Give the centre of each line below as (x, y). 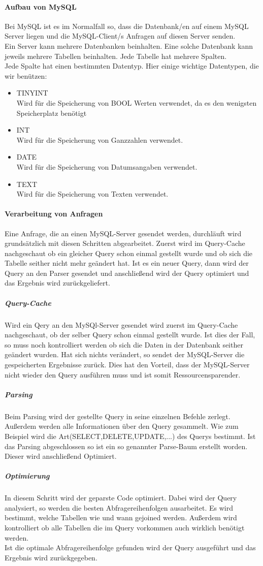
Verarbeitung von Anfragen (54, 214)
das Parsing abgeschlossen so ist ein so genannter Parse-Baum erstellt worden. (126, 446)
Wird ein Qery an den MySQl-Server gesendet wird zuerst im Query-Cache (121, 324)
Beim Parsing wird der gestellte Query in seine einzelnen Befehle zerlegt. (118, 416)
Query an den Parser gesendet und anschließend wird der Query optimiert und (127, 273)
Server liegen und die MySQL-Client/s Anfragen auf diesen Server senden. (120, 36)
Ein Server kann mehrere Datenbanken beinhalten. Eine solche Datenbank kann (129, 45)
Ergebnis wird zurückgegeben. (51, 557)
